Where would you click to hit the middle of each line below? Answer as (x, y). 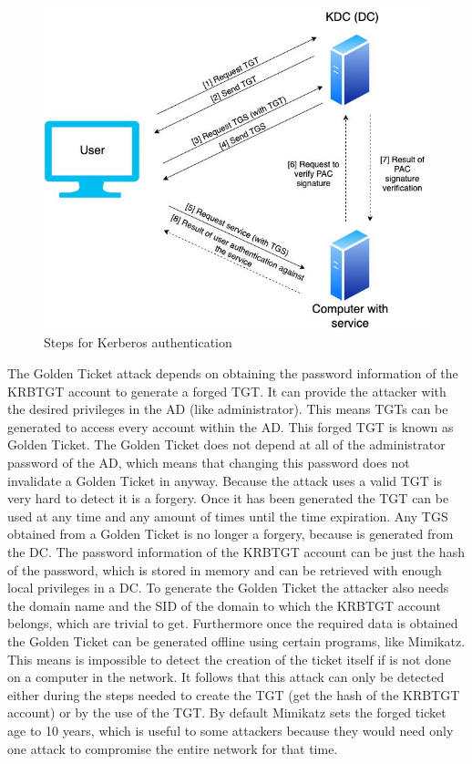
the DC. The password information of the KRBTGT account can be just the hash (236, 551)
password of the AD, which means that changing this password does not (209, 463)
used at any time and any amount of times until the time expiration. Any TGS (228, 516)
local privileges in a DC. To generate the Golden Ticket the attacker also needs (228, 588)
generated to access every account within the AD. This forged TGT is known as (231, 426)
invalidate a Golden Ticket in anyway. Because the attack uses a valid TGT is (225, 480)
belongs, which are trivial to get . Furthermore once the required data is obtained (233, 623)
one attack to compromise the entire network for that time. (173, 748)
